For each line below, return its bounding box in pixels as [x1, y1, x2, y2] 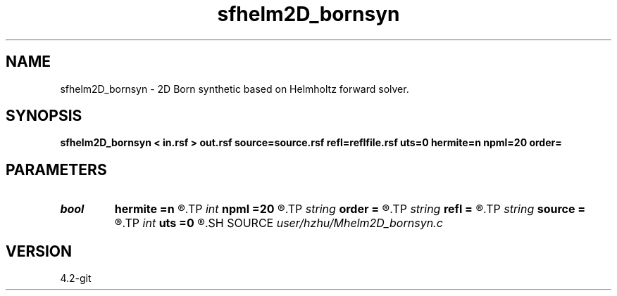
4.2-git [60, 272, 92, 285]
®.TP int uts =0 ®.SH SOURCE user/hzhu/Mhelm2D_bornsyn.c [114, 216, 443, 231]
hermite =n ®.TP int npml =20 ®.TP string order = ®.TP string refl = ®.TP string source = [114, 202, 586, 217]
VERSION [6, 242, 73, 260]
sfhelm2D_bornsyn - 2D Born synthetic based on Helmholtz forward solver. [60, 82, 409, 95]
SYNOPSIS [6, 107, 82, 125]
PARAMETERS [6, 160, 107, 179]
